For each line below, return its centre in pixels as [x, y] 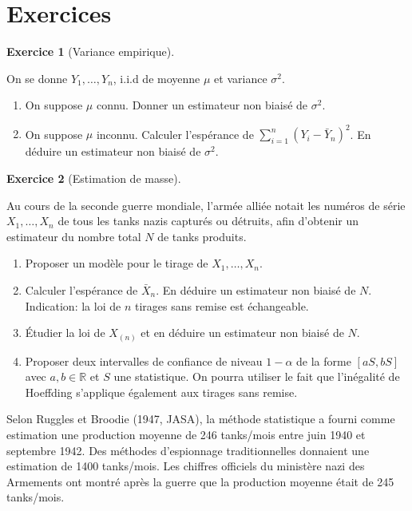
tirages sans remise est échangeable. [222, 305]
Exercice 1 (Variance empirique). [91, 51]
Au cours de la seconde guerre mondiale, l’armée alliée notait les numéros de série [206, 205]
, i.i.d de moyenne [156, 78]
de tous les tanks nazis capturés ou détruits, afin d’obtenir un [208, 221]
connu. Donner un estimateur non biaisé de [202, 105]
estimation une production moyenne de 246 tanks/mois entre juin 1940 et [186, 435]
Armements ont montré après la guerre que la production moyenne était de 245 [200, 481]
